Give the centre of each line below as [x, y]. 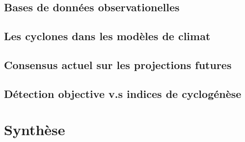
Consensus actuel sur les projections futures [118, 64]
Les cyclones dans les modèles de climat [107, 36]
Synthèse [35, 130]
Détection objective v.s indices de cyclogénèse [123, 93]
